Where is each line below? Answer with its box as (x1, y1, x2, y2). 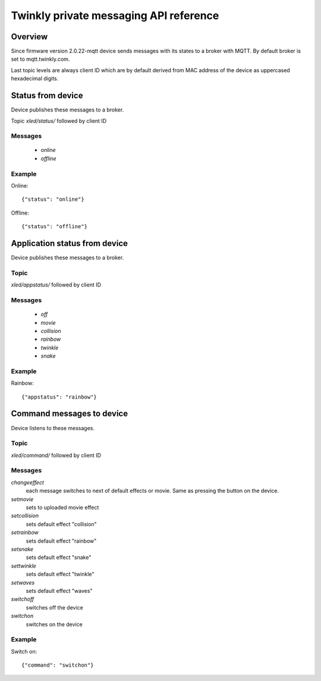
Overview (11, 32, 48, 42)
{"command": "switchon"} (21, 662, 94, 668)
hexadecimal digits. (11, 75, 59, 82)
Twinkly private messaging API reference (11, 9, 219, 22)
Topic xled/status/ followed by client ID (11, 117, 107, 125)
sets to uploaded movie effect (26, 504, 99, 511)
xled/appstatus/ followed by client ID (11, 281, 101, 288)
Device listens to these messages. (11, 424, 95, 431)
